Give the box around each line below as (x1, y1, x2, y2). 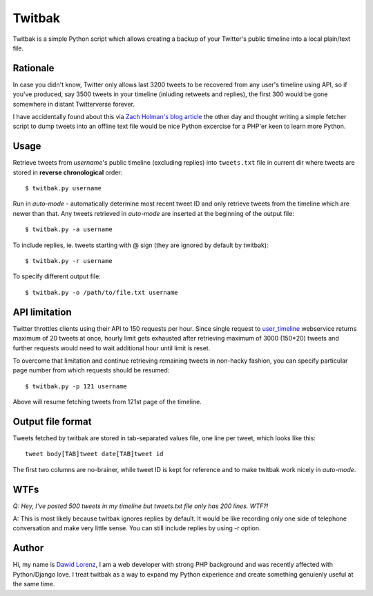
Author (12, 542, 44, 554)
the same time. (12, 580, 55, 588)
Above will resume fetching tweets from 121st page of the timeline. (12, 398, 202, 406)
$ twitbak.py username (25, 184, 102, 192)
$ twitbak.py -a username (25, 226, 113, 233)
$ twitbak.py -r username (25, 257, 113, 265)
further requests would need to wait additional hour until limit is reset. (12, 343, 211, 352)
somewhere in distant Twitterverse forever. (12, 100, 135, 108)
